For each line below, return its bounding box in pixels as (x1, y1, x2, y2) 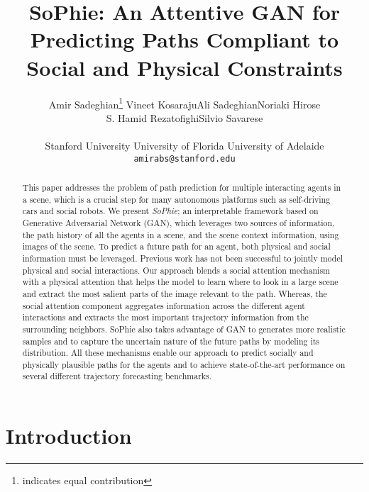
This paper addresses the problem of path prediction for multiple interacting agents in (22, 181, 341, 193)
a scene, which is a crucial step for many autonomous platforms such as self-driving (22, 193, 331, 205)
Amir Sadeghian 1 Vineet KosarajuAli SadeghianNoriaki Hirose (48, 94, 321, 111)
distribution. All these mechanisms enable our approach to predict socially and (22, 347, 314, 359)
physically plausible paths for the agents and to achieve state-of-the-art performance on (22, 358, 346, 370)
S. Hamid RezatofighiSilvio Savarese (106, 110, 263, 125)
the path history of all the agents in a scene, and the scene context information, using (22, 228, 339, 240)
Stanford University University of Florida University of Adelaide (45, 138, 324, 152)
